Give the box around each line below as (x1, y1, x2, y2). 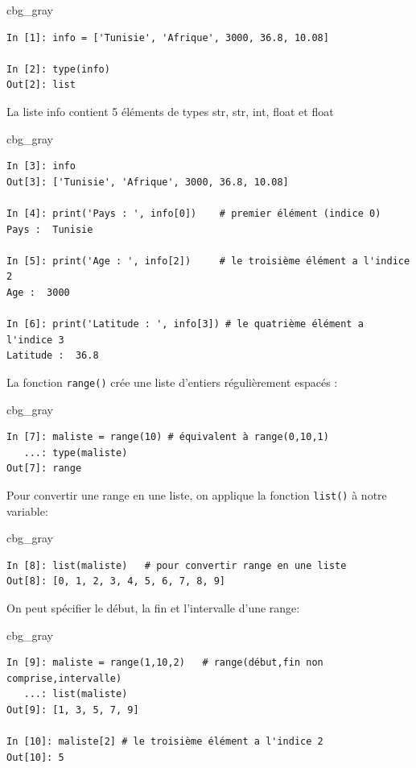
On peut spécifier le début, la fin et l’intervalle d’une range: (6, 599, 300, 616)
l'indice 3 (6, 334, 64, 346)
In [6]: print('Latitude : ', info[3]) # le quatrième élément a (6, 318, 364, 330)
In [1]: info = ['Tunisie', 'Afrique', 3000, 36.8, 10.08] (6, 31, 329, 44)
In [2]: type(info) (6, 63, 110, 75)
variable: (6, 502, 48, 519)
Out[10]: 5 (6, 751, 64, 763)
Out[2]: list (6, 79, 76, 91)
